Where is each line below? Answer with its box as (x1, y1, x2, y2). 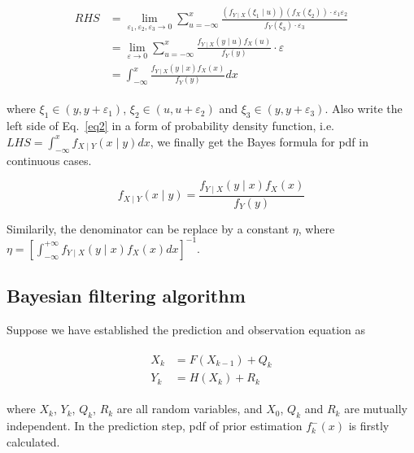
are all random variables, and (116, 400, 263, 417)
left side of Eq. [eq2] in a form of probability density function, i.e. (7, 117, 335, 134)
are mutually (344, 400, 407, 417)
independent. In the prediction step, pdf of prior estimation (7, 417, 303, 434)
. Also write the (325, 100, 403, 117)
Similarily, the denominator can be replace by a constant (7, 220, 290, 237)
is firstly (348, 417, 390, 434)
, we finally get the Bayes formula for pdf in (150, 133, 368, 150)
